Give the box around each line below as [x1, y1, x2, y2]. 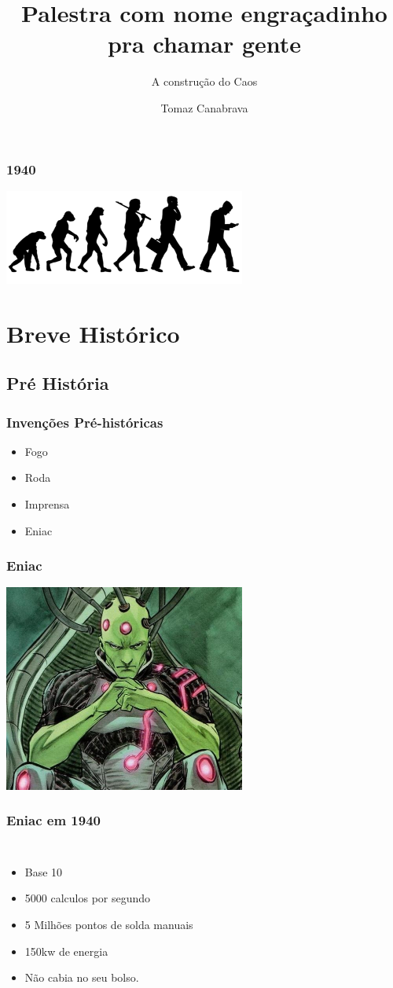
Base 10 [24, 863, 63, 880]
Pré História [6, 371, 109, 395]
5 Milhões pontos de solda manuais [24, 916, 193, 932]
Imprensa [24, 496, 70, 512]
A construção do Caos [151, 73, 258, 90]
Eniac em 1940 [6, 810, 101, 830]
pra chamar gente [107, 28, 302, 60]
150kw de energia [24, 942, 108, 959]
